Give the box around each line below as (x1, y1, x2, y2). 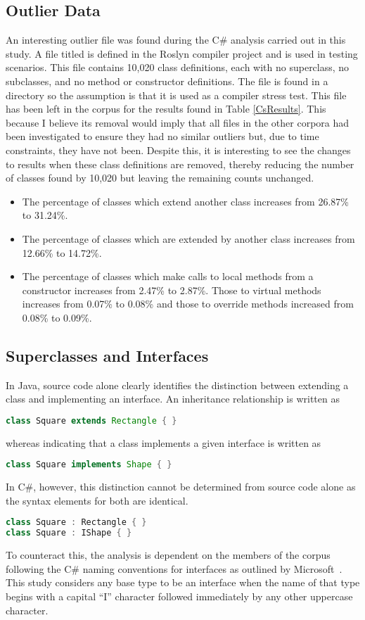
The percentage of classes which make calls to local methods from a (22, 269, 314, 284)
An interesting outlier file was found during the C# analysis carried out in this (6, 32, 346, 47)
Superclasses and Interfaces (6, 344, 209, 366)
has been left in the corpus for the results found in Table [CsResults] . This (6, 101, 326, 116)
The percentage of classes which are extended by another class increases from (22, 231, 355, 246)
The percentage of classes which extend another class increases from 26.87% (22, 194, 349, 208)
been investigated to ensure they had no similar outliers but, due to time (6, 129, 319, 144)
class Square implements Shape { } (6, 460, 172, 470)
